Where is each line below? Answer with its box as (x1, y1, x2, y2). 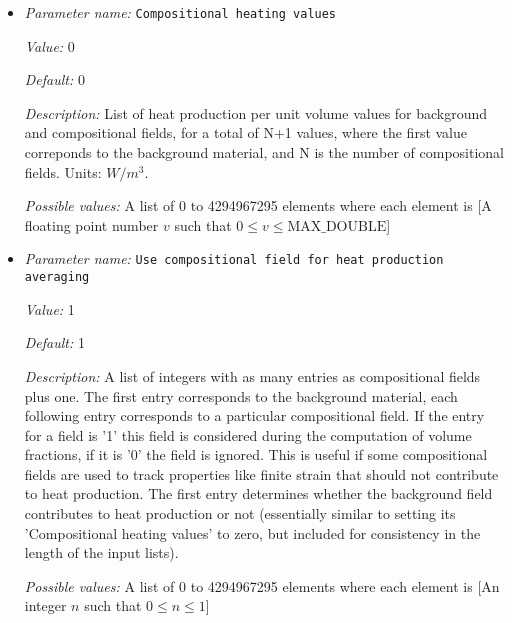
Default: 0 (24, 69, 85, 90)
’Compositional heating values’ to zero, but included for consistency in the (24, 522, 481, 543)
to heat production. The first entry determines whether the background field (24, 483, 493, 504)
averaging (24, 270, 90, 285)
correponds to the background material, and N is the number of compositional (24, 142, 504, 163)
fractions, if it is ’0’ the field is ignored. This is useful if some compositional (24, 444, 488, 465)
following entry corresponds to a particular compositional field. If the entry (24, 405, 485, 426)
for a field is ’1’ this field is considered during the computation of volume (24, 424, 472, 445)
